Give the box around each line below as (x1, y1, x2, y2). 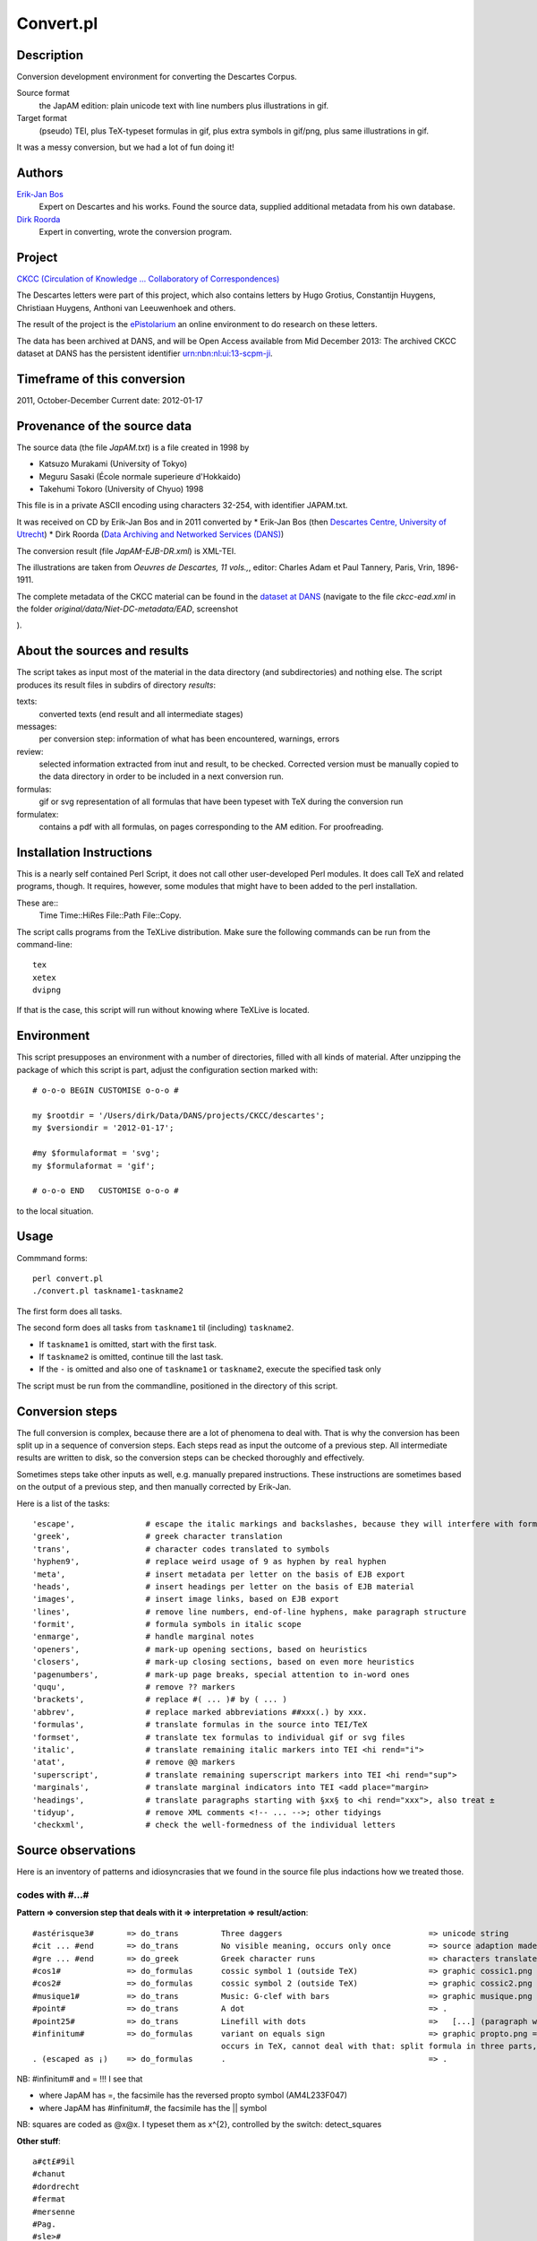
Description (16, 48, 84, 63)
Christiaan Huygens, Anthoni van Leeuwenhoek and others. (16, 302, 236, 313)
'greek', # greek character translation (32, 1531, 283, 1542)
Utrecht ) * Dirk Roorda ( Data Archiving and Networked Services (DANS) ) (16, 529, 285, 540)
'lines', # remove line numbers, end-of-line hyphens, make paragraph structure (32, 1606, 467, 1617)
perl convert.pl (32, 1273, 104, 1284)
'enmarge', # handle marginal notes (32, 1631, 255, 1642)
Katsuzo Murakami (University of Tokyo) (38, 458, 188, 470)
